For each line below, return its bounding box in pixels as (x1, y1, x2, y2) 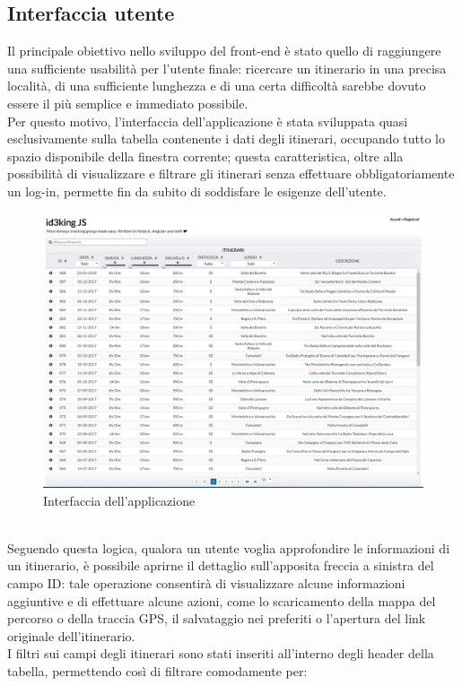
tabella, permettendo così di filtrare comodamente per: (7, 661, 308, 680)
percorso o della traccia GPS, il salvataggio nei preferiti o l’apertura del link (7, 609, 426, 628)
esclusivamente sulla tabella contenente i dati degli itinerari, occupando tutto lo (7, 129, 445, 148)
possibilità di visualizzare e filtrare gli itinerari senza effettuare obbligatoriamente (7, 164, 455, 183)
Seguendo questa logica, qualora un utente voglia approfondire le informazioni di (7, 538, 450, 557)
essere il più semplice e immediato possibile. (7, 93, 248, 112)
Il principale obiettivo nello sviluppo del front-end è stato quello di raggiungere (7, 41, 441, 60)
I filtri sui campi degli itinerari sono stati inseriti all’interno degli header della (7, 644, 434, 663)
